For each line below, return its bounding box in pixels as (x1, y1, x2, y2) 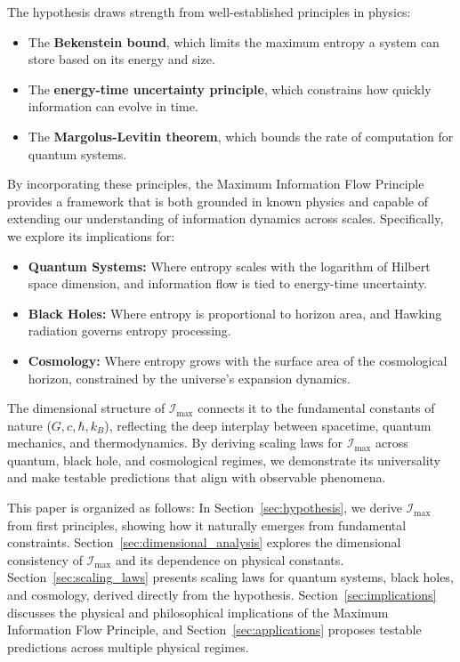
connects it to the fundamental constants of (198, 399, 435, 417)
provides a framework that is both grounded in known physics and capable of (7, 191, 429, 210)
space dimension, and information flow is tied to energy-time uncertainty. (28, 274, 427, 293)
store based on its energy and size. (28, 50, 215, 69)
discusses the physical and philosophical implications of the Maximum (7, 602, 389, 621)
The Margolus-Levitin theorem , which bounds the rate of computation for (28, 126, 454, 145)
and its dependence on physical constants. (115, 550, 344, 569)
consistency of (7, 550, 83, 569)
